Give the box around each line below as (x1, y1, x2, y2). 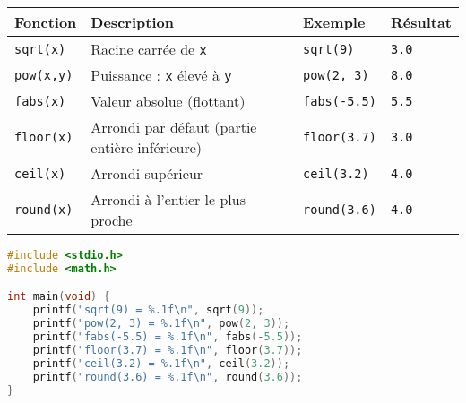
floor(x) (14, 130, 73, 144)
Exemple (303, 12, 366, 32)
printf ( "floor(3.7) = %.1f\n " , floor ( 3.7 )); (32, 343, 303, 356)
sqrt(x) (14, 41, 66, 56)
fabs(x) (14, 93, 66, 108)
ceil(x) (14, 166, 66, 181)
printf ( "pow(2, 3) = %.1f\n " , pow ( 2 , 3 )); (32, 317, 290, 330)
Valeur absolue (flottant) (91, 90, 246, 111)
